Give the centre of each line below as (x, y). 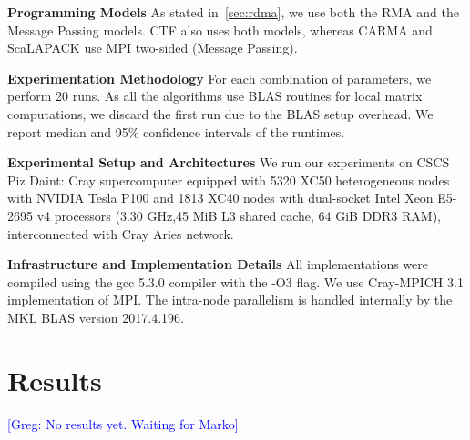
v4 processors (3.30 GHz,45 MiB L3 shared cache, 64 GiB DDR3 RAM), (239, 215)
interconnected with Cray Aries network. (121, 233)
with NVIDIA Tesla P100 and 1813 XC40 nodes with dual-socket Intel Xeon (220, 198)
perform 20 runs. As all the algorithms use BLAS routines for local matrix (215, 96)
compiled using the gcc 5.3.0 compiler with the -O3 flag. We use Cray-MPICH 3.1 (235, 281)
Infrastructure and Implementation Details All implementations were (218, 264)
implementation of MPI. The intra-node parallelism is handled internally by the (230, 300)
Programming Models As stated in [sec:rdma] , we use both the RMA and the (233, 12)
